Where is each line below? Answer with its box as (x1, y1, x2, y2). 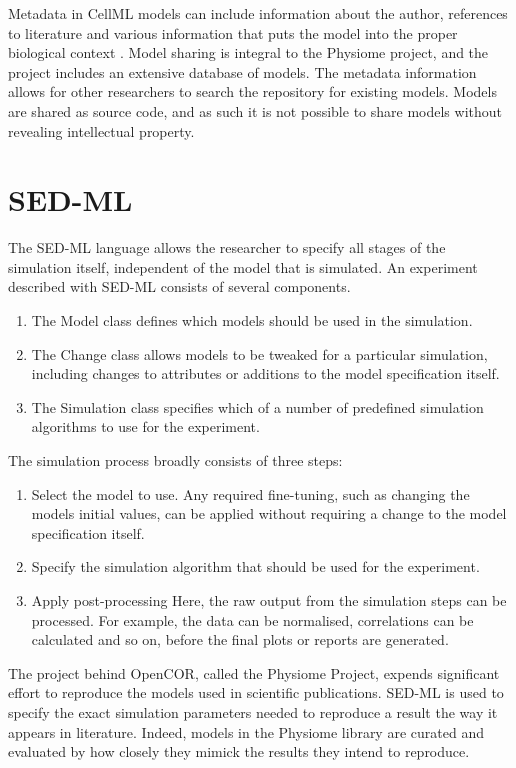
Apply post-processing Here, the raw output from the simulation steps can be (31, 590, 507, 610)
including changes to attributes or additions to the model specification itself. (31, 363, 500, 384)
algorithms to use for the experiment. (31, 416, 260, 437)
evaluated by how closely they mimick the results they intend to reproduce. (8, 741, 470, 762)
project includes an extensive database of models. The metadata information (8, 61, 477, 82)
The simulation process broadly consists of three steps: (8, 450, 343, 471)
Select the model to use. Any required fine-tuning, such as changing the (31, 483, 470, 504)
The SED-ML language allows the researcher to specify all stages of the (8, 237, 446, 258)
